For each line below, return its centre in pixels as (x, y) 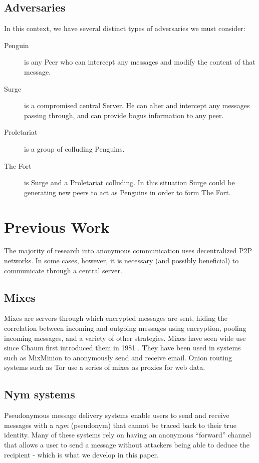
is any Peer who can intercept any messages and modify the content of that (140, 62)
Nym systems (40, 394)
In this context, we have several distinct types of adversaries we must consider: (125, 28)
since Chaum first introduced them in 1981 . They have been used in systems (122, 348)
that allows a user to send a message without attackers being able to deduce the (127, 444)
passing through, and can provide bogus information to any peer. (124, 115)
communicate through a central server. (63, 270)
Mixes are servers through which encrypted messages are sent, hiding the (116, 318)
